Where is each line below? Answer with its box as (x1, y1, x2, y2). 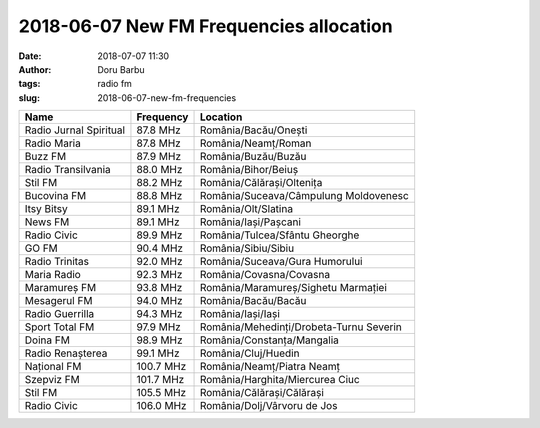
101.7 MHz (136, 373, 185, 387)
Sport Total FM (24, 320, 95, 334)
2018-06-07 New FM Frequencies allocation (18, 15, 394, 37)
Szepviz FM (24, 373, 80, 387)
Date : (18, 50, 42, 62)
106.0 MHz (136, 399, 187, 413)
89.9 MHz (136, 228, 183, 242)
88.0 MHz (136, 163, 183, 177)
